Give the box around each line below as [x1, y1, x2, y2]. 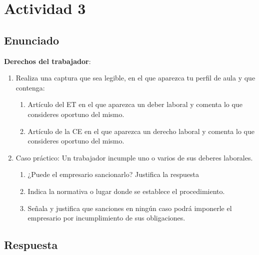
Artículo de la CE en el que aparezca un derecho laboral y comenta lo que [27, 125, 254, 136]
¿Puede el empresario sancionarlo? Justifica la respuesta [27, 169, 199, 179]
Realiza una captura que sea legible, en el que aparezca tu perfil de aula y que [15, 72, 255, 83]
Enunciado [4, 32, 59, 47]
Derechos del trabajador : [4, 55, 91, 66]
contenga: [15, 82, 45, 92]
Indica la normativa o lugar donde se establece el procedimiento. [27, 185, 225, 196]
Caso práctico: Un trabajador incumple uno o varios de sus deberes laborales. [15, 152, 253, 162]
